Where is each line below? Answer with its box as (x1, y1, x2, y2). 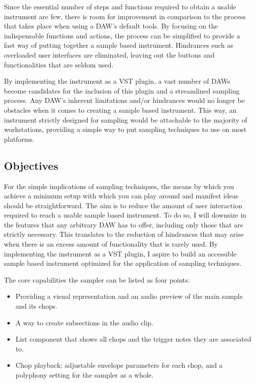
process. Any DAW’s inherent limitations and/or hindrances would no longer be (4, 95, 245, 105)
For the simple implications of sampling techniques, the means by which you (4, 181, 234, 191)
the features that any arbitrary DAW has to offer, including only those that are (4, 219, 244, 229)
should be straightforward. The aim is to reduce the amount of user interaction (4, 200, 242, 210)
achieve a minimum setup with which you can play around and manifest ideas (4, 191, 239, 201)
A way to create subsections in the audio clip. (15, 317, 154, 327)
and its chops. (15, 301, 58, 311)
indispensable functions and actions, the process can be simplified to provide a (4, 30, 240, 40)
